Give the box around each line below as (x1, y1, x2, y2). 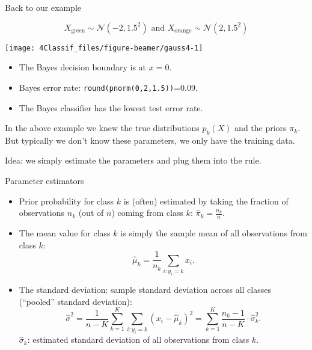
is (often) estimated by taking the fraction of (123, 194, 289, 207)
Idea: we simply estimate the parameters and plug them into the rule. (5, 154, 262, 167)
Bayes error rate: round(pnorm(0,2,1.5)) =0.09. (19, 81, 198, 93)
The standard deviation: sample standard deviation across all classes (19, 283, 271, 296)
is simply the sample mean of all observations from (120, 227, 308, 239)
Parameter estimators (5, 174, 84, 187)
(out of (78, 206, 104, 219)
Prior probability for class (19, 194, 114, 207)
